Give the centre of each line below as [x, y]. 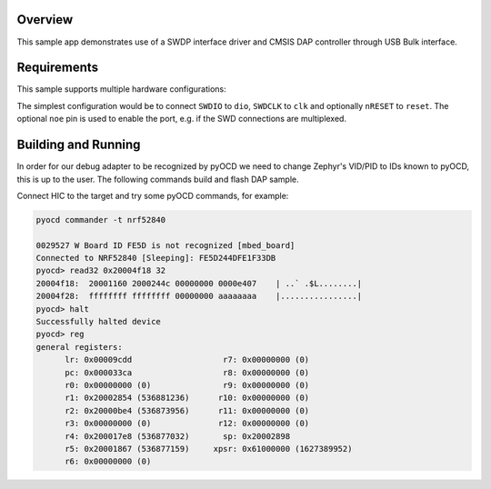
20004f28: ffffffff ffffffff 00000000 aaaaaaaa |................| [199, 296]
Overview [45, 20]
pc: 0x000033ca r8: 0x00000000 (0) [187, 372]
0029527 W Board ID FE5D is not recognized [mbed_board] [165, 245]
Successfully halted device [98, 321]
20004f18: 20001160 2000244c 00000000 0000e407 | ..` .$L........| [199, 283]
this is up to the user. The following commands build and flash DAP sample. [158, 179]
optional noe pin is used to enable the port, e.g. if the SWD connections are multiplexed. [182, 119]
